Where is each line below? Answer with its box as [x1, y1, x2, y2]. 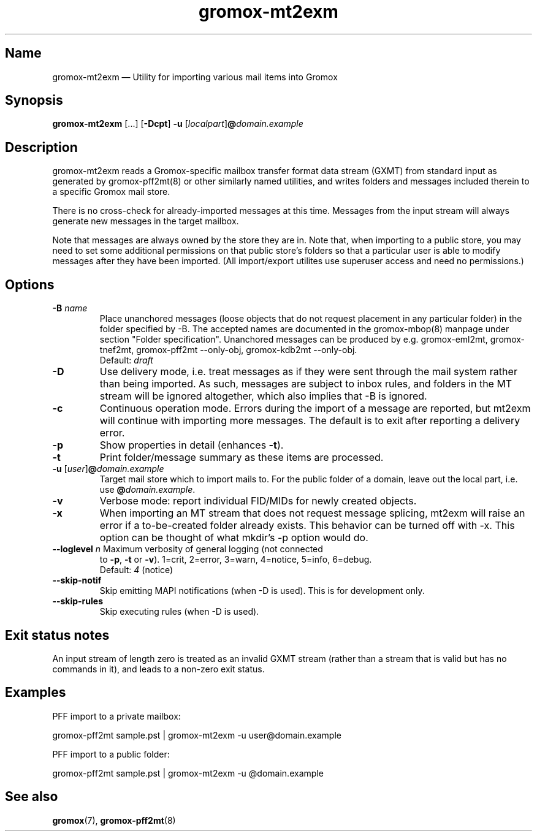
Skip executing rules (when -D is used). [99, 606, 259, 617]
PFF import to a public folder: [52, 748, 170, 759]
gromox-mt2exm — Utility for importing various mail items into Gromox [52, 71, 338, 82]
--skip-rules [52, 596, 104, 607]
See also [5, 789, 58, 805]
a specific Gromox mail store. [52, 186, 170, 197]
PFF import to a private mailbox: [52, 710, 181, 721]
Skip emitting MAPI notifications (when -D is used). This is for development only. [99, 585, 425, 596]
